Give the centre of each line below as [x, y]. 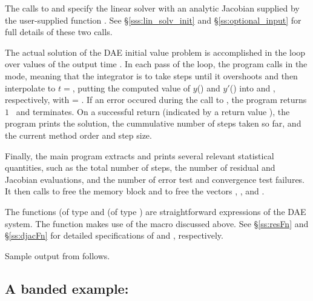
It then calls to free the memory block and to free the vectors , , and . [135, 191]
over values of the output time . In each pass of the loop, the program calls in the [156, 64]
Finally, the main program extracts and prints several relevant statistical [140, 155]
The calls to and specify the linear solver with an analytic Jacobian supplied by [152, 8]
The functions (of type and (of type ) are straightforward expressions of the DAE [156, 211]
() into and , [252, 88]
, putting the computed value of [131, 88]
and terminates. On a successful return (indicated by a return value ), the [153, 111]
